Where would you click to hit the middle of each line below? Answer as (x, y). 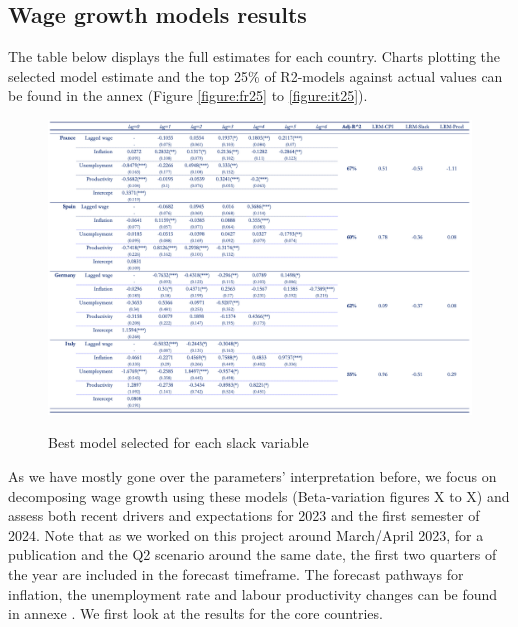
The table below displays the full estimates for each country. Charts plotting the (254, 56)
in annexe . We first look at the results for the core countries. (195, 613)
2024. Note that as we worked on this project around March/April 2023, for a (246, 534)
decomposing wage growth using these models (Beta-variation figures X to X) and (259, 495)
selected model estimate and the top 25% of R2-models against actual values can (255, 75)
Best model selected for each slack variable (178, 442)
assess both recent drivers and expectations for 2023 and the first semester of (244, 515)
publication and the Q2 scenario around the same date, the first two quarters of (252, 554)
